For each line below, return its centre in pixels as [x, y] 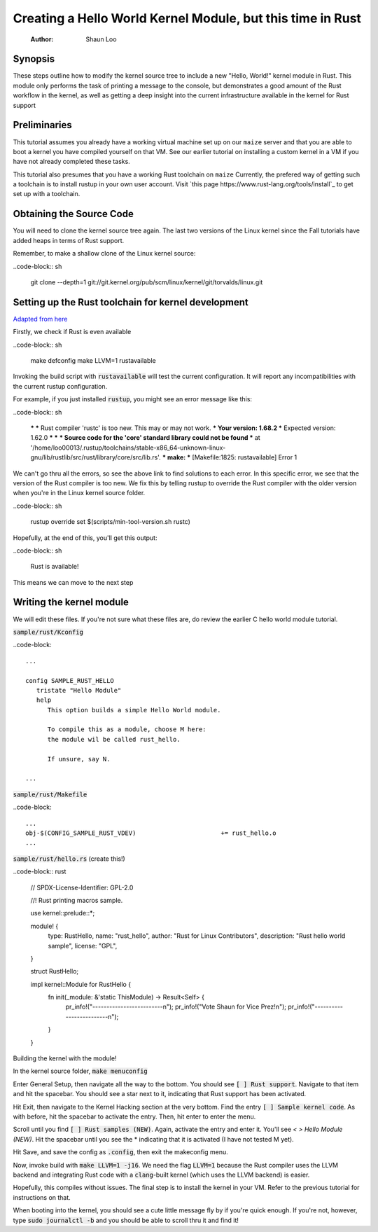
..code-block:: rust [40, 871]
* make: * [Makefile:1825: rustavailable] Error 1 [230, 457]
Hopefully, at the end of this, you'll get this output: [85, 538]
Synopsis [34, 59]
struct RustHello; [55, 971]
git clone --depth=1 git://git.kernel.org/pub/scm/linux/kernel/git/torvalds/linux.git [147, 282]
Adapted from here [40, 319]
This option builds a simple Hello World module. [134, 710]
